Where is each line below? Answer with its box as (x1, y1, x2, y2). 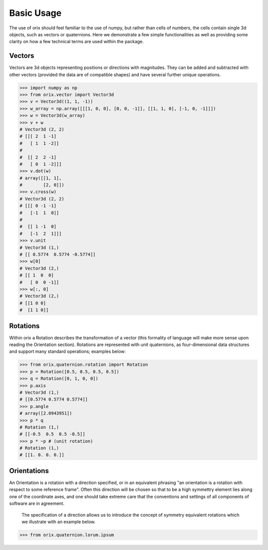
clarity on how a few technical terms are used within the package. (9, 39, 144, 45)
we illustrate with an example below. (21, 519, 96, 525)
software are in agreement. (9, 500, 65, 506)
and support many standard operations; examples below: (9, 348, 126, 354)
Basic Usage (9, 7, 62, 18)
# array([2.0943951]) (19, 411, 72, 416)
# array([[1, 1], (19, 175, 62, 181)
